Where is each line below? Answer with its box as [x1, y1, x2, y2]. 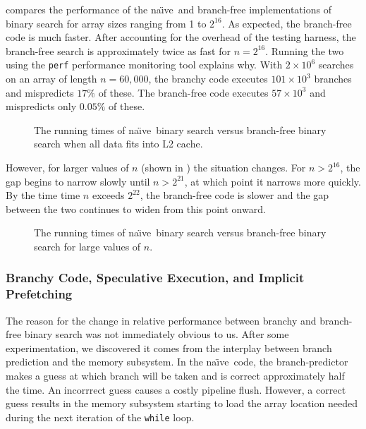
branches [314, 71, 352, 86]
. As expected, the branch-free [221, 16, 352, 30]
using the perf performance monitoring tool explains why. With [6, 57, 283, 72]
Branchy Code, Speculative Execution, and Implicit [6, 269, 305, 286]
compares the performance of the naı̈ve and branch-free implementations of [6, 2, 331, 16]
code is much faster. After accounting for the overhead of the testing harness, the [6, 30, 356, 44]
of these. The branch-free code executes [98, 85, 269, 99]
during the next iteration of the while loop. [6, 409, 195, 424]
